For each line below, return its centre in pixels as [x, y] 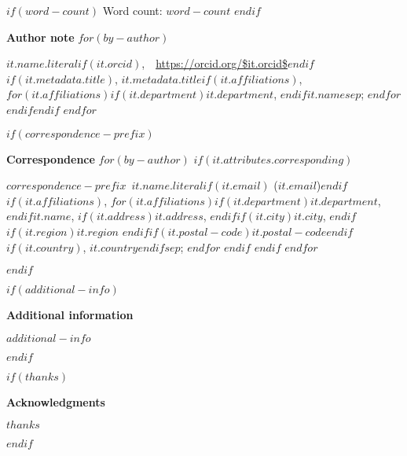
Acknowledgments [56, 401]
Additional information [70, 315]
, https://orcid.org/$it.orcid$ [214, 63]
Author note [40, 37]
